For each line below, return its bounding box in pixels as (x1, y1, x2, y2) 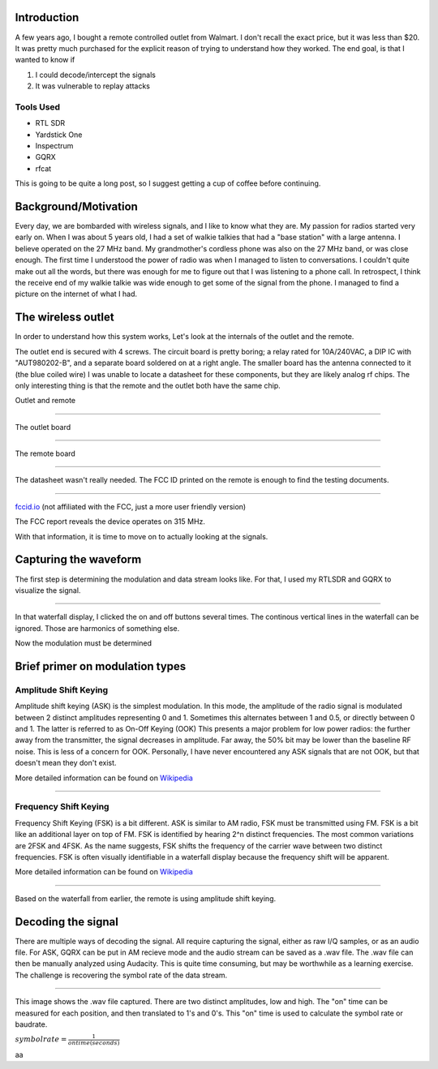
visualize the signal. (15, 585, 81, 595)
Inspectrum (35, 141, 74, 150)
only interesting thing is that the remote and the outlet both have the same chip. (15, 380, 281, 390)
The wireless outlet (15, 311, 114, 324)
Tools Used (15, 101, 61, 113)
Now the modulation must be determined (15, 638, 152, 648)
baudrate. (15, 1019, 48, 1029)
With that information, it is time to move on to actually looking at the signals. (15, 531, 268, 541)
